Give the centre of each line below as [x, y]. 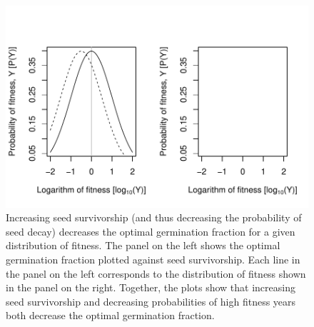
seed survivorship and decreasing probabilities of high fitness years [151, 301]
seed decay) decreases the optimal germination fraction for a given [151, 231]
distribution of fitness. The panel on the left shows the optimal [143, 245]
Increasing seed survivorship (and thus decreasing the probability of [154, 217]
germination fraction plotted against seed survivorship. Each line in [153, 260]
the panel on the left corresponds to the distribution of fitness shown [156, 273]
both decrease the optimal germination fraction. [110, 315]
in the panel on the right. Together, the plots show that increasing [151, 287]
